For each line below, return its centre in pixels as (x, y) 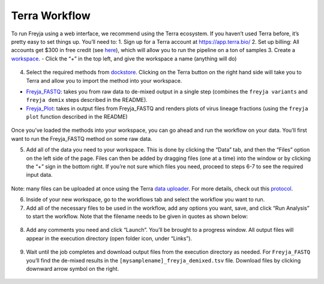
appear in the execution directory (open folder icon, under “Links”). (109, 238)
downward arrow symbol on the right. (73, 268)
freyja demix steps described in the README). (87, 100)
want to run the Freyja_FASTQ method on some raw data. (82, 138)
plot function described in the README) (77, 117)
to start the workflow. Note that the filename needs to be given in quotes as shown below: (137, 216)
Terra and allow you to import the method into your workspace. (104, 80)
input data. (40, 175)
